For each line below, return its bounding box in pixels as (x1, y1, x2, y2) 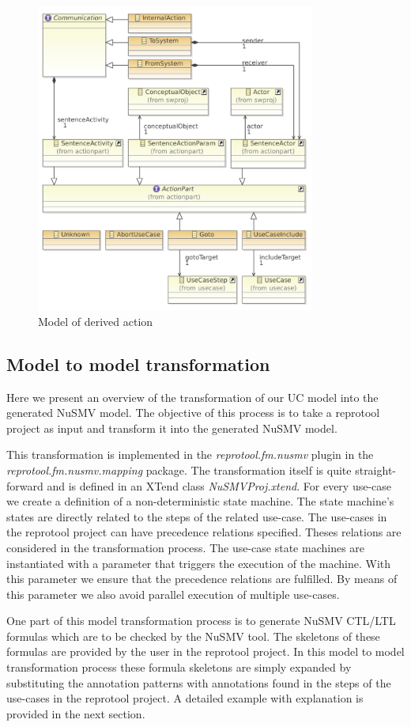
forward (6, 477, 43, 494)
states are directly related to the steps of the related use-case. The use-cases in (6, 508, 387, 524)
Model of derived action (38, 312, 153, 329)
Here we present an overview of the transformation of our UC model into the (6, 388, 379, 405)
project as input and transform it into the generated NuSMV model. (6, 419, 337, 436)
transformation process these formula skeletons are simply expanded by (6, 659, 352, 676)
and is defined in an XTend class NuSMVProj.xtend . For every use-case (47, 477, 392, 494)
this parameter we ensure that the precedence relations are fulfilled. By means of (6, 570, 398, 587)
